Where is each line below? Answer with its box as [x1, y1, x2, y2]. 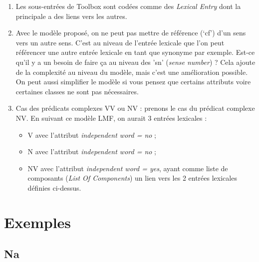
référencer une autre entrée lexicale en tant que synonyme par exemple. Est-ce [15, 47, 255, 57]
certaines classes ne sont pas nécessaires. [15, 86, 139, 96]
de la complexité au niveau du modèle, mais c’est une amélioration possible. [15, 66, 248, 77]
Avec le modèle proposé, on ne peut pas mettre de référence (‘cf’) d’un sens [15, 27, 246, 38]
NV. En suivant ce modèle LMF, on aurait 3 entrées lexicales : [15, 112, 207, 123]
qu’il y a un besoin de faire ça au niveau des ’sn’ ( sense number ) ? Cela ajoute [15, 56, 256, 67]
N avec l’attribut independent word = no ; [27, 146, 156, 157]
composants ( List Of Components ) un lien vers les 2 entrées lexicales [27, 173, 237, 183]
